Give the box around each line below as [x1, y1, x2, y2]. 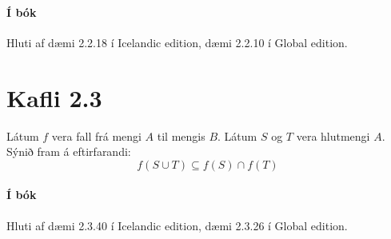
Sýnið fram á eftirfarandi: [6, 143, 131, 160]
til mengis [157, 127, 205, 144]
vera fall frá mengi [51, 127, 142, 144]
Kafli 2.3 [6, 81, 102, 114]
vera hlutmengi [296, 127, 370, 144]
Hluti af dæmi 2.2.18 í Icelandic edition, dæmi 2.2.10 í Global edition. [6, 34, 348, 50]
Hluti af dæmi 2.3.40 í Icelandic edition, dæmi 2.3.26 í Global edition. [6, 217, 348, 233]
